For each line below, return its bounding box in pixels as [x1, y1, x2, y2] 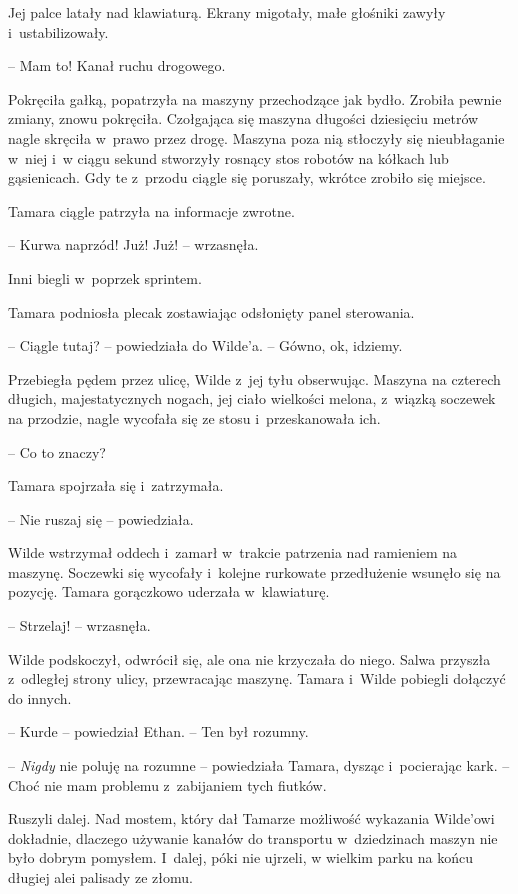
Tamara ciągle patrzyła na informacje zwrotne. [8, 200, 295, 221]
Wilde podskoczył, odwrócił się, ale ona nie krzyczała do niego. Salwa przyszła [8, 648, 491, 669]
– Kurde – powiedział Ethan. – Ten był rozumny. [8, 721, 309, 742]
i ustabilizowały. [8, 21, 109, 42]
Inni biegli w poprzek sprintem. [8, 267, 202, 288]
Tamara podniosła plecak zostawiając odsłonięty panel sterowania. [8, 301, 415, 322]
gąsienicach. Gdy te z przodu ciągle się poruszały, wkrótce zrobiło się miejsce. [8, 167, 486, 188]
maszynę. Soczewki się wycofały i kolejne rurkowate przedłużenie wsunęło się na [8, 561, 501, 582]
